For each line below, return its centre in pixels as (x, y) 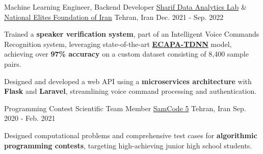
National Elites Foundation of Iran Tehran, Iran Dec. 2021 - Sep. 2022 (114, 17)
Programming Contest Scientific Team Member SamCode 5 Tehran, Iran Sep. (125, 108)
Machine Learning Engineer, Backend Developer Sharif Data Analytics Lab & (125, 7)
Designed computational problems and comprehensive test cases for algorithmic (131, 135)
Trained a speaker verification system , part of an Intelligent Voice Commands (132, 34)
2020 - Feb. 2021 (30, 118)
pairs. (13, 63)
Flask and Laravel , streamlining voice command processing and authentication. (130, 91)
